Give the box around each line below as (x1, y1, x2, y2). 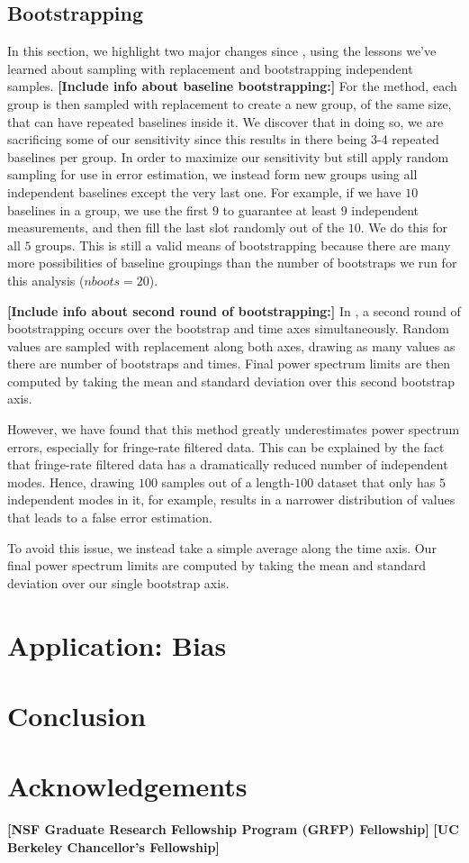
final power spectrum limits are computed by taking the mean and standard (7, 556, 427, 575)
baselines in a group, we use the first (7, 200, 209, 219)
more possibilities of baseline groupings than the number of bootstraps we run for (7, 253, 457, 272)
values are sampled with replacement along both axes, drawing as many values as (7, 336, 455, 355)
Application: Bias (7, 626, 227, 663)
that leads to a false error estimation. (7, 508, 212, 527)
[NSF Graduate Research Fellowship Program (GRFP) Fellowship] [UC (7, 820, 459, 839)
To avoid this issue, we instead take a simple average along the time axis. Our (7, 538, 437, 557)
